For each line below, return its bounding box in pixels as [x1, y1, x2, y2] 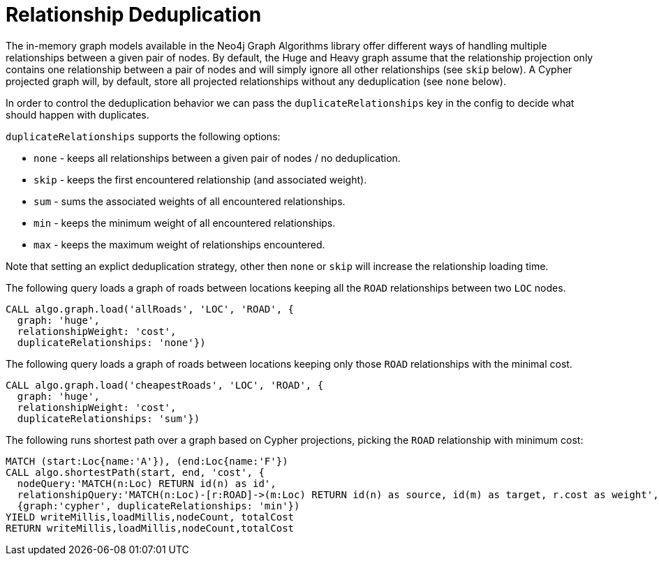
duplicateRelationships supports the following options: [6, 130, 281, 142]
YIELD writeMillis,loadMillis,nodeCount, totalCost [6, 511, 295, 523]
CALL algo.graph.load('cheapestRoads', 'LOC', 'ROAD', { [6, 379, 324, 391]
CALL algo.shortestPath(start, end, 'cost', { [6, 466, 265, 478]
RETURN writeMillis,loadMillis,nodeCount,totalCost [6, 522, 295, 534]
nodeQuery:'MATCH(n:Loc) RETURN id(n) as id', [17, 477, 276, 489]
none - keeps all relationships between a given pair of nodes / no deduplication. [34, 151, 401, 164]
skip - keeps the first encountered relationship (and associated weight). [34, 173, 367, 186]
